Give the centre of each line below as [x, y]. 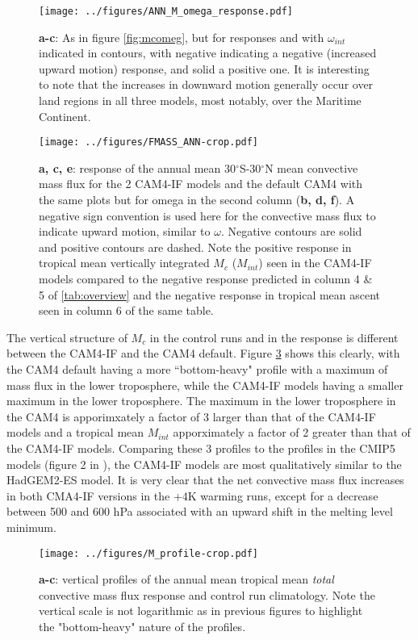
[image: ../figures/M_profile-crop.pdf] [149, 553]
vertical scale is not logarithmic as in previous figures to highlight [201, 611]
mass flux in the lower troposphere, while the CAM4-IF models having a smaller [205, 385]
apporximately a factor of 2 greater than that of [292, 432]
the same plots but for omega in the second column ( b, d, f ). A [197, 200]
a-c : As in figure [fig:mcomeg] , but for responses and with [182, 37]
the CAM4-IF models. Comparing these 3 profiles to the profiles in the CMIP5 [201, 448]
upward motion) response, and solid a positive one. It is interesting [204, 68]
